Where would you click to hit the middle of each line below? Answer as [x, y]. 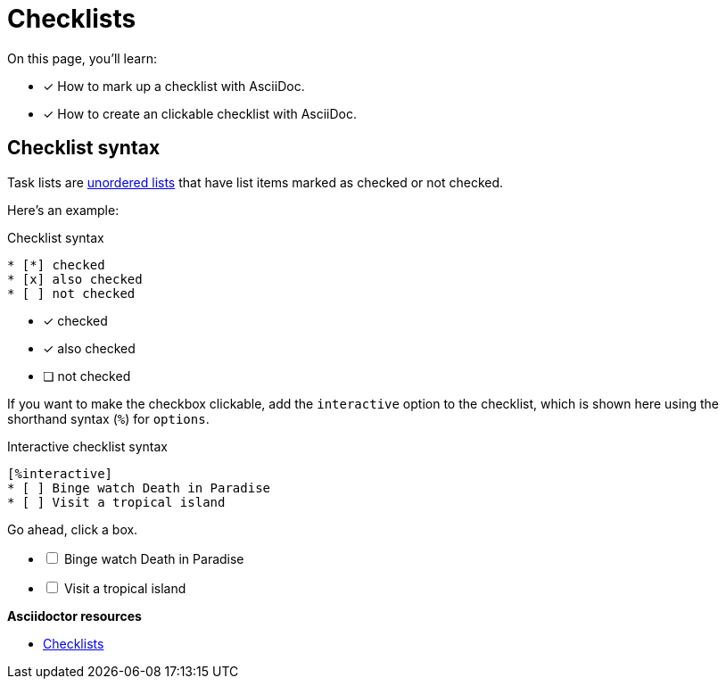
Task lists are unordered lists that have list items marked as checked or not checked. [256, 182]
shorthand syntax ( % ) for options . [108, 418]
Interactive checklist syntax [87, 446]
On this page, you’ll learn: [82, 58]
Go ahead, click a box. [73, 529]
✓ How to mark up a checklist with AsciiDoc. [174, 86]
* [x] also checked [75, 279]
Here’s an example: [63, 210]
